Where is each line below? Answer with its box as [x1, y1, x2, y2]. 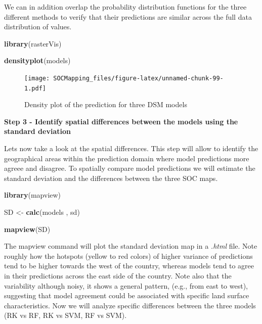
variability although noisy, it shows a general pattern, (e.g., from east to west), [4, 280, 248, 291]
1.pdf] [24, 84, 46, 92]
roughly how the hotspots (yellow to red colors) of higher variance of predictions [4, 250, 253, 261]
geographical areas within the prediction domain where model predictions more [4, 153, 249, 163]
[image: [24, 74, 50, 82]
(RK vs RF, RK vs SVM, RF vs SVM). [4, 310, 127, 320]
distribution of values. [4, 21, 72, 32]
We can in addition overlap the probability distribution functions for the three [4, 2, 247, 12]
